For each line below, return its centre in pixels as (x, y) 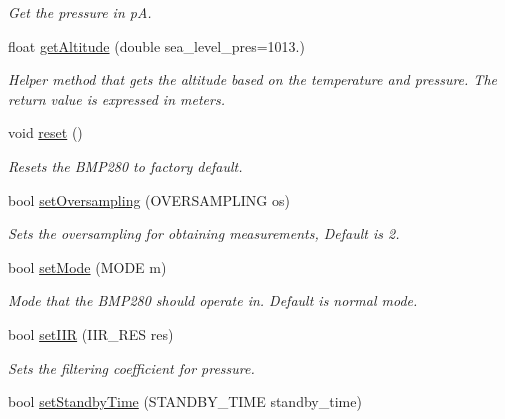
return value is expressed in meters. (116, 98)
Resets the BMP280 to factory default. (125, 165)
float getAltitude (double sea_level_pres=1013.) (156, 45)
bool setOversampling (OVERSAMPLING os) (149, 199)
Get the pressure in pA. (80, 12)
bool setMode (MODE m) (87, 266)
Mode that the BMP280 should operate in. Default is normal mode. (213, 300)
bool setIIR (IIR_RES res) (91, 333)
